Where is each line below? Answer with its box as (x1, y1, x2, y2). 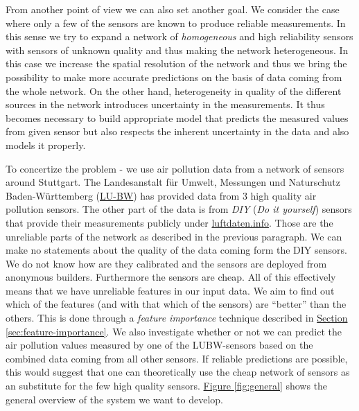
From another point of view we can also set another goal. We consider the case (6, 2, 340, 16)
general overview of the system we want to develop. (6, 392, 224, 406)
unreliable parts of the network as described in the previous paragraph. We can (6, 229, 342, 243)
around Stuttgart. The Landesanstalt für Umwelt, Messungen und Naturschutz (6, 175, 340, 189)
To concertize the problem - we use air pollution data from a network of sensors (6, 161, 344, 175)
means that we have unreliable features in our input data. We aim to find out (6, 283, 335, 297)
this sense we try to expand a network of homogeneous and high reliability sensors (6, 29, 353, 44)
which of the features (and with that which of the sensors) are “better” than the (6, 297, 347, 311)
